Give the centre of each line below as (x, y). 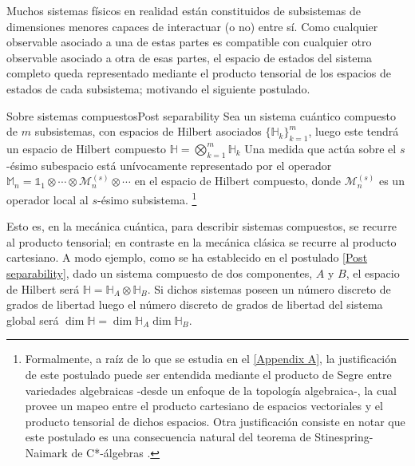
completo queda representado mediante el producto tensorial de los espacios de (199, 73)
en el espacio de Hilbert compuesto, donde (238, 181)
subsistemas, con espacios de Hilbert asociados (148, 131)
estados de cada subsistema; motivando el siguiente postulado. (158, 88)
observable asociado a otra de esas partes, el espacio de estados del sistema (190, 57)
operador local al (47, 199)
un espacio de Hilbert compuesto (87, 148)
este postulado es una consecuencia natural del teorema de (168, 437)
